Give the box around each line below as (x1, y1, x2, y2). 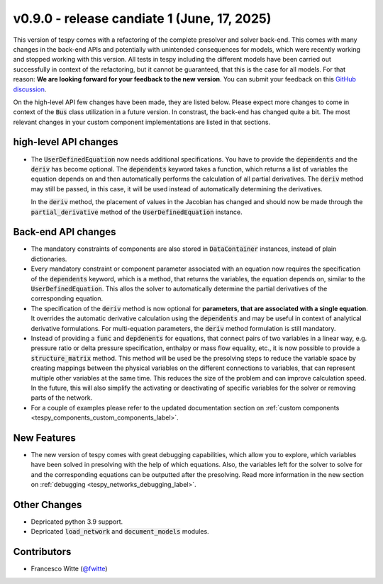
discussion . (13, 85, 47, 94)
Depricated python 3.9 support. (30, 517, 123, 526)
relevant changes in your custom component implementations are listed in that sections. (13, 118, 271, 126)
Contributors (13, 546, 72, 558)
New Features (13, 432, 76, 444)
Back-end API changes (13, 226, 116, 238)
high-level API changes (13, 136, 118, 148)
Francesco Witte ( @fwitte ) (30, 564, 108, 573)
